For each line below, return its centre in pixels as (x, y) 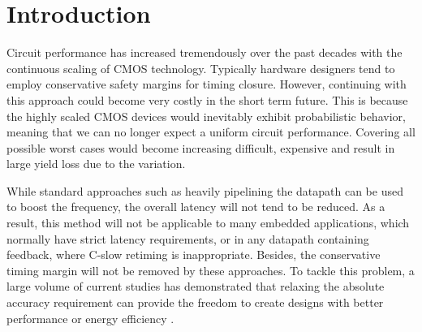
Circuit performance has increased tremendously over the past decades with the (205, 52)
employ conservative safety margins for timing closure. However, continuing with (207, 84)
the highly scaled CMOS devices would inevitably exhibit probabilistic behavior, (206, 116)
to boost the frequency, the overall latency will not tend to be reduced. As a (196, 207)
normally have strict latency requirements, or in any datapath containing (188, 238)
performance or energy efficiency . (90, 318)
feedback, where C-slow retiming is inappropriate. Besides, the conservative (194, 254)
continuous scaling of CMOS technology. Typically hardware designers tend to (201, 68)
